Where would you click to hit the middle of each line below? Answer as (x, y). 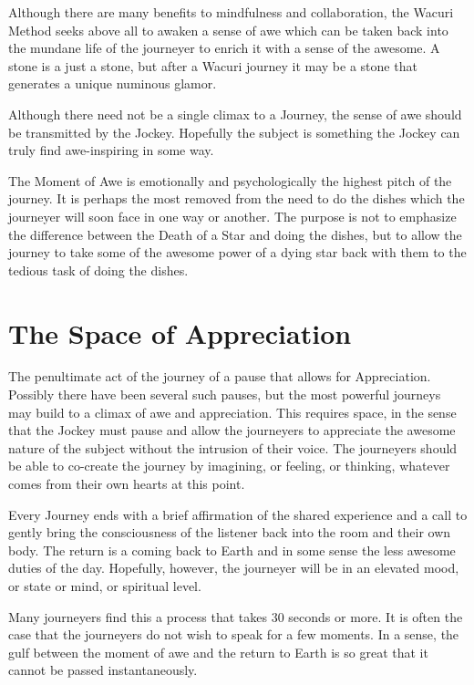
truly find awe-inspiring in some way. (111, 150)
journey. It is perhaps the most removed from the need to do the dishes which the (237, 198)
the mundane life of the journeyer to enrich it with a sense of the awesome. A (224, 48)
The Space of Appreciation (180, 332)
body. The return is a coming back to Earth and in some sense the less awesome (232, 550)
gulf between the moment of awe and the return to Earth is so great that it (218, 652)
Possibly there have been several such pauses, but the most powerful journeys (225, 394)
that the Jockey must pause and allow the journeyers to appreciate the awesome (232, 430)
